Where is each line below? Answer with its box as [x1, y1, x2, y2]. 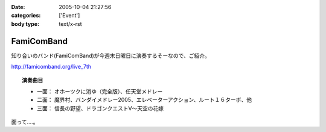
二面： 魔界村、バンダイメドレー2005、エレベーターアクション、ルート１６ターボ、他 [37, 96, 252, 104]
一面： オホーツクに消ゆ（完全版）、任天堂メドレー [37, 87, 163, 95]
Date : [11, 4, 25, 10]
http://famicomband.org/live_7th [11, 63, 92, 71]
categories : [11, 12, 41, 19]
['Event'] [59, 12, 80, 19]
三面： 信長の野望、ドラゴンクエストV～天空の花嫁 [37, 104, 164, 112]
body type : [11, 20, 39, 27]
